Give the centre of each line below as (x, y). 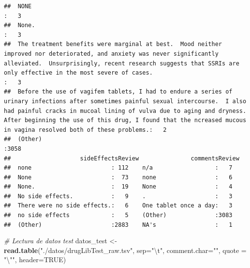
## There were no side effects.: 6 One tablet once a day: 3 (118, 206)
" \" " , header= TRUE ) (35, 260)
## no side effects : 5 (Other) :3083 (118, 215)
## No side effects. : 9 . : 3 (118, 196)
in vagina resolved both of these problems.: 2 (85, 130)
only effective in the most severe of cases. (78, 73)
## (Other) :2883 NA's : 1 (118, 225)
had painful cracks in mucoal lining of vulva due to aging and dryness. (125, 111)
